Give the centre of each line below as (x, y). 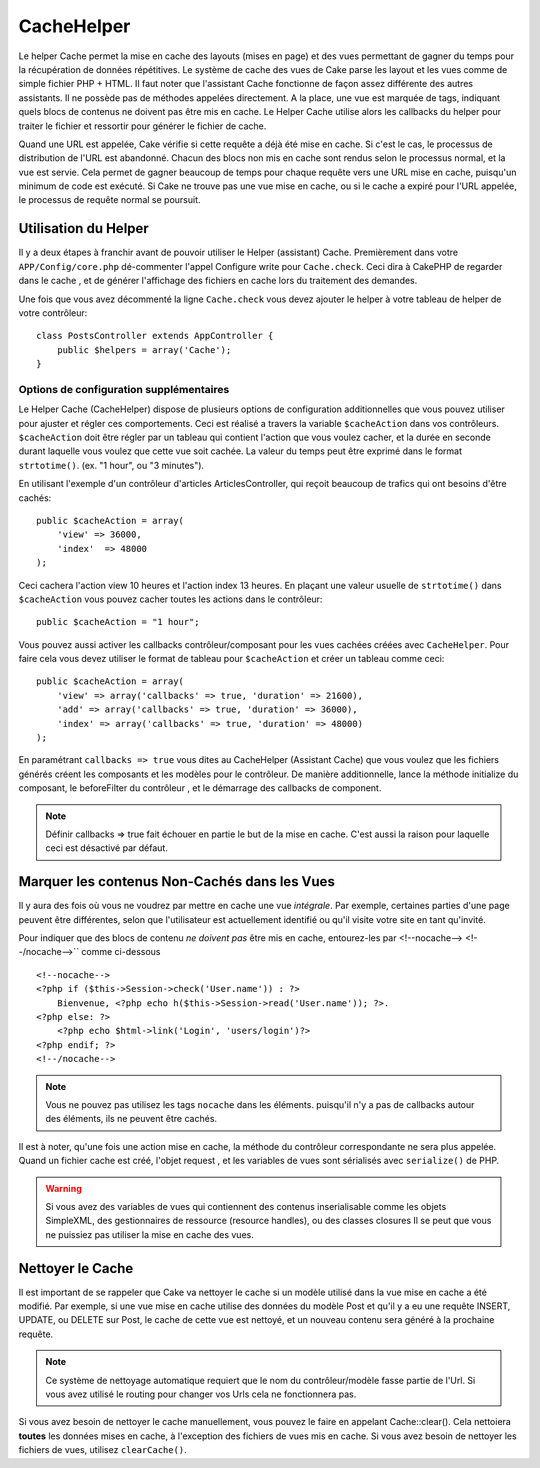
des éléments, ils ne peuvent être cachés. (131, 1119)
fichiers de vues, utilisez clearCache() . (102, 1450)
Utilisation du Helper (83, 228)
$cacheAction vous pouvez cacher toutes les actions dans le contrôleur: (170, 599)
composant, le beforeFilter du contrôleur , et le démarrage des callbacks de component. (200, 788)
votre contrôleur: (53, 312)
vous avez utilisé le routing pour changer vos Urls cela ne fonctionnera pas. (201, 1394)
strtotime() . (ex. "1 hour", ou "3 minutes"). (111, 465)
